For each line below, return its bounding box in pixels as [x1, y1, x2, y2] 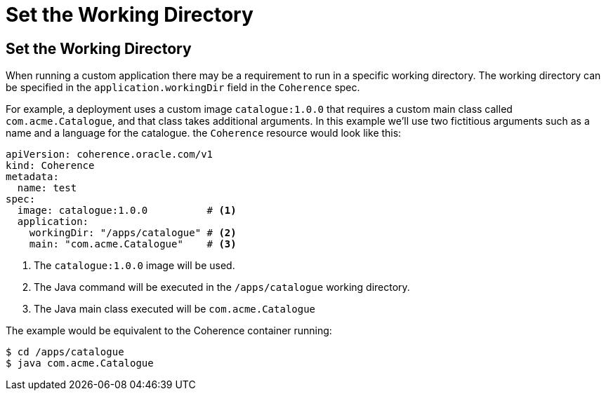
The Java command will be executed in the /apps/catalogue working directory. [34, 281, 410, 294]
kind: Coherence [6, 160, 95, 172]
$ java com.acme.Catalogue [6, 357, 154, 369]
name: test [17, 182, 77, 194]
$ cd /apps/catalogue [6, 346, 124, 358]
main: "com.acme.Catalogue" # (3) [29, 238, 237, 250]
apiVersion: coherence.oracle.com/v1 [6, 149, 213, 161]
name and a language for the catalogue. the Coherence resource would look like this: [6, 127, 402, 139]
